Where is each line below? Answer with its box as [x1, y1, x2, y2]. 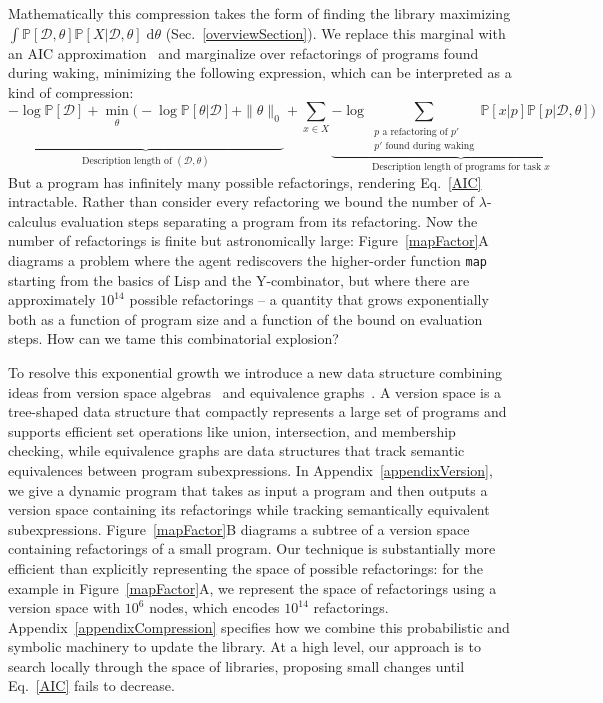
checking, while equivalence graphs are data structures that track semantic [8, 440, 465, 461]
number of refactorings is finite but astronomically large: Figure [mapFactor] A [8, 230, 489, 251]
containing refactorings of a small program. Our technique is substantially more [8, 538, 496, 559]
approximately [8, 289, 96, 310]
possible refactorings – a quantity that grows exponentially [129, 289, 489, 310]
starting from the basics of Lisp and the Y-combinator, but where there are [8, 269, 470, 290]
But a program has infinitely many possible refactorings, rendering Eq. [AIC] [8, 171, 482, 192]
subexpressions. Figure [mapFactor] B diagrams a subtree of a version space [8, 518, 470, 539]
